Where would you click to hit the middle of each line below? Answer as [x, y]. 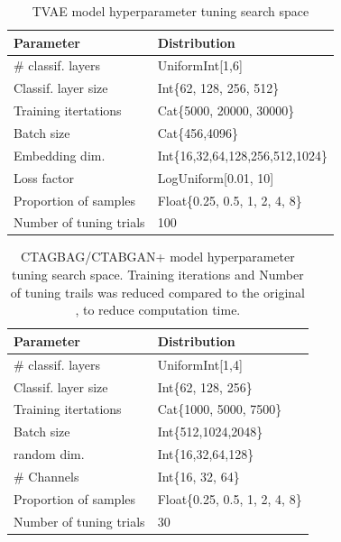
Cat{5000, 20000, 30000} [226, 110]
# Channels [46, 476]
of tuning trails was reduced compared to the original [157, 292]
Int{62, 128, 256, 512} [218, 88]
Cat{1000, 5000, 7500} [220, 409]
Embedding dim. [60, 155]
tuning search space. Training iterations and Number [158, 275]
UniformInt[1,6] [200, 65]
